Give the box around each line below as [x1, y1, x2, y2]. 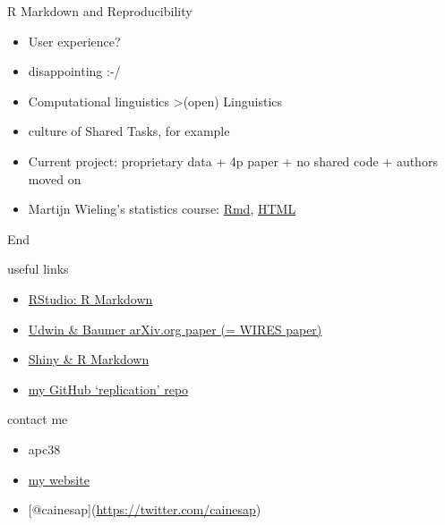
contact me [7, 410, 68, 428]
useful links [7, 259, 69, 278]
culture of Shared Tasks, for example [28, 122, 230, 140]
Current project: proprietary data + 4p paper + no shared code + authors [28, 151, 438, 170]
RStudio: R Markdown [28, 289, 153, 308]
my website [28, 470, 90, 488]
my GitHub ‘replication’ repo [28, 379, 189, 398]
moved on [28, 169, 81, 188]
